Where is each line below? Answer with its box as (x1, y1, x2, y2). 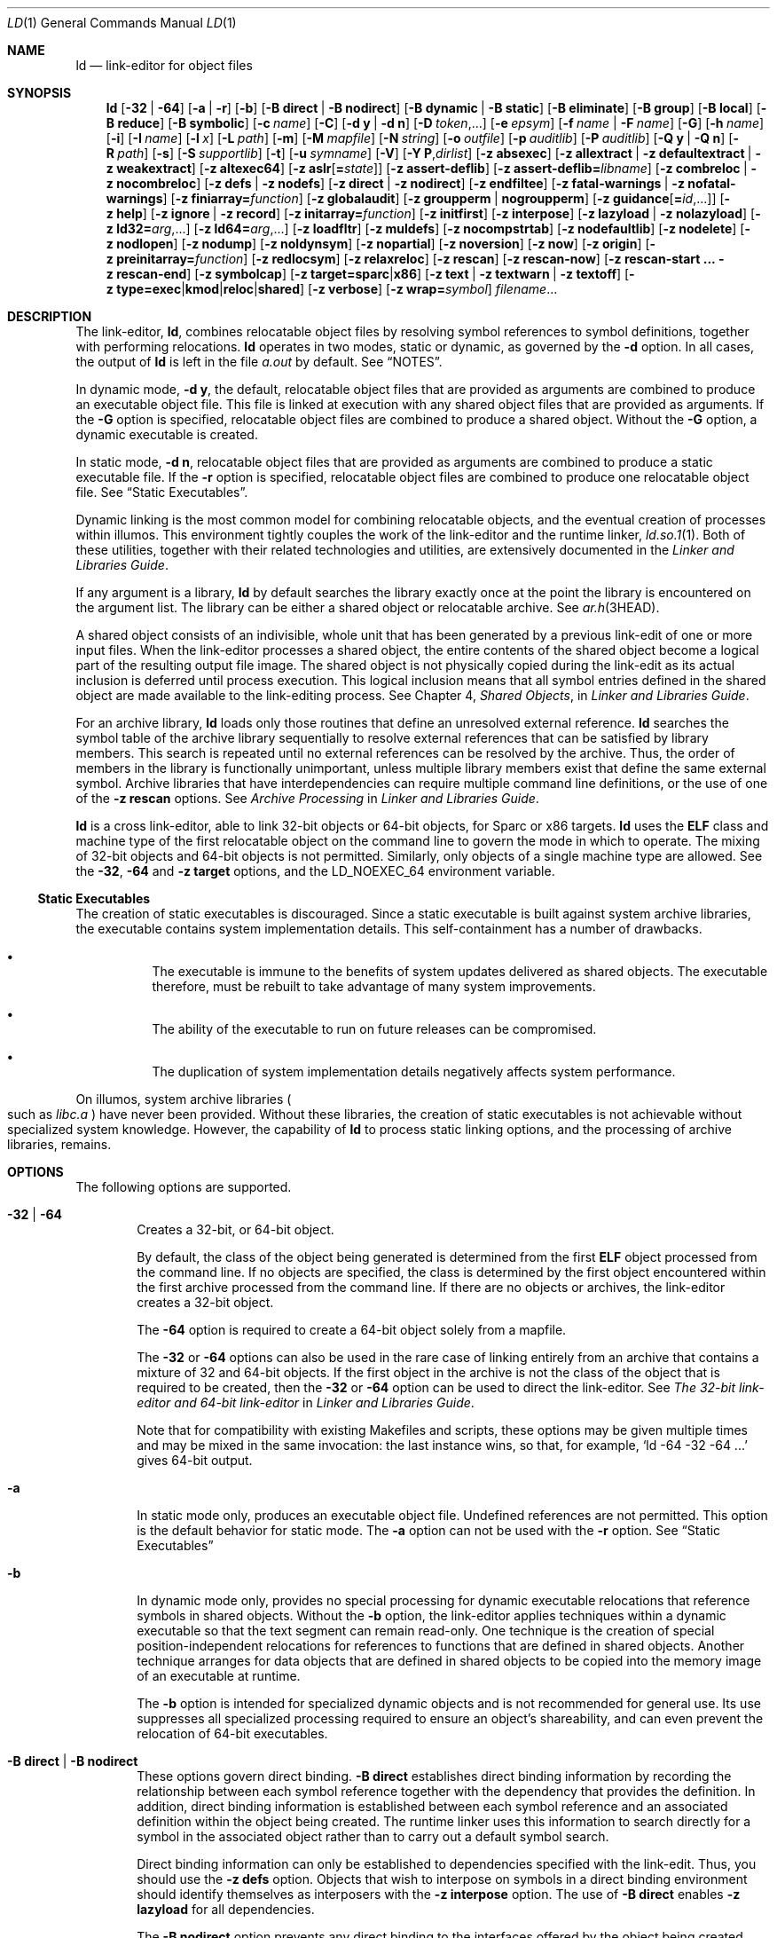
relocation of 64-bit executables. (137, 1726, 328, 1741)
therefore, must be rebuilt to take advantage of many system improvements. (152, 979, 596, 994)
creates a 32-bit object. (137, 1295, 274, 1310)
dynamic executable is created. (75, 427, 258, 442)
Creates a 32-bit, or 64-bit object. (137, 1222, 334, 1237)
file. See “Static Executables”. (75, 484, 248, 500)
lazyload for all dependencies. (137, 1902, 315, 1917)
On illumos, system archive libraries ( (75, 1091, 292, 1107)
